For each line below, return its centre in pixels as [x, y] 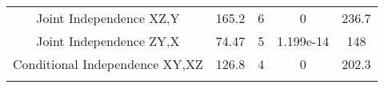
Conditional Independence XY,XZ [108, 64]
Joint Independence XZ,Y [108, 18]
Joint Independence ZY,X [108, 41]
